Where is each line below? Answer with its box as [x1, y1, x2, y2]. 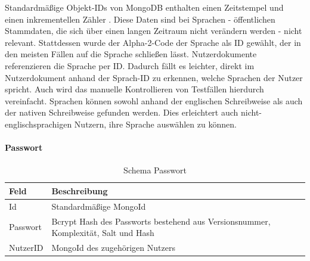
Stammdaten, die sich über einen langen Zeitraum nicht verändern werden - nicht [5, 24, 302, 37]
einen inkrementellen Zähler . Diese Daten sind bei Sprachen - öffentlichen [5, 13, 275, 25]
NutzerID [9, 241, 44, 254]
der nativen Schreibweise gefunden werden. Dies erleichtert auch [5, 106, 238, 119]
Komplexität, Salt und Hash [51, 226, 154, 239]
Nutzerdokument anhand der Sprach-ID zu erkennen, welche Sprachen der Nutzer [5, 71, 303, 83]
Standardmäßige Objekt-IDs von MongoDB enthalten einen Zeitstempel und [5, 1, 284, 13]
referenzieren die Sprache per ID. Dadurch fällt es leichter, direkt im [5, 59, 255, 72]
